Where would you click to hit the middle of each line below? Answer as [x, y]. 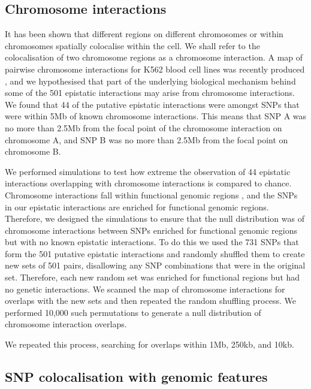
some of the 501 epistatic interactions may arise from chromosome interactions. [150, 93]
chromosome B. [33, 151]
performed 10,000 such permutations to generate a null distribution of [133, 312]
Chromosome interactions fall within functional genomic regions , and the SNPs [151, 194]
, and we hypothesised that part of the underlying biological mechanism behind [150, 81]
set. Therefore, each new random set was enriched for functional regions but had [153, 277]
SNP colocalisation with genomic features [136, 377]
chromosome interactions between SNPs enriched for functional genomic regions [151, 230]
